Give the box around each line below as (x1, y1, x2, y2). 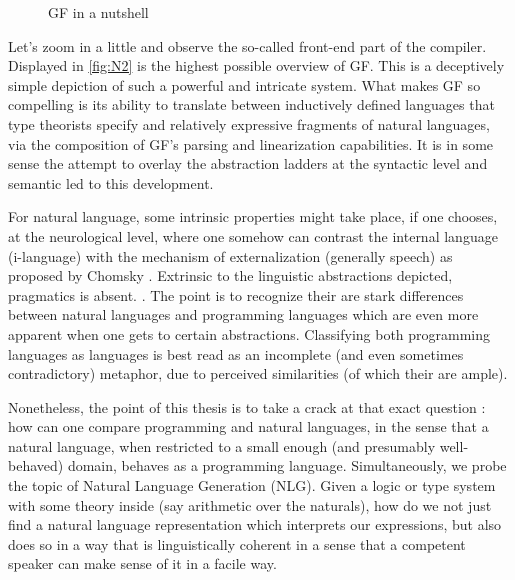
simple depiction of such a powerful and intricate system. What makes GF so (8, 74, 481, 95)
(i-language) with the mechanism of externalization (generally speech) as (8, 245, 453, 266)
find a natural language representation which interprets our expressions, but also (8, 514, 502, 535)
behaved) (8, 455, 64, 476)
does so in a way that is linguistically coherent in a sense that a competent (8, 533, 466, 554)
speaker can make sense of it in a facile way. (8, 553, 277, 574)
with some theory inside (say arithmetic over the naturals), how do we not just (8, 494, 492, 515)
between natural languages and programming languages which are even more (8, 304, 479, 325)
